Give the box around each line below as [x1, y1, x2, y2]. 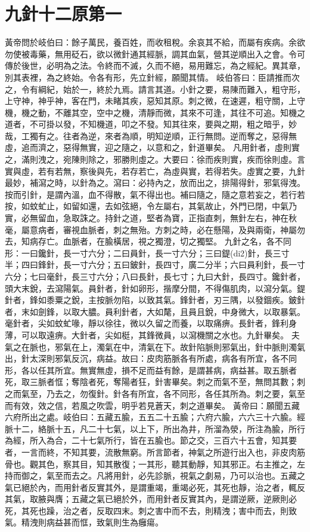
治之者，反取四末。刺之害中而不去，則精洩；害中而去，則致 [63, 504, 297, 516]
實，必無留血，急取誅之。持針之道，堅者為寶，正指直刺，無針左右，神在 [5, 212, 289, 224]
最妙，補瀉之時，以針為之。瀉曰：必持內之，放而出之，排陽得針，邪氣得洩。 [5, 176, 305, 189]
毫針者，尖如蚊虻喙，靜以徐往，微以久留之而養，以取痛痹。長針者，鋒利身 [5, 317, 297, 329]
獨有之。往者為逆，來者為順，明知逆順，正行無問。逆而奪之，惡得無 [29, 129, 297, 142]
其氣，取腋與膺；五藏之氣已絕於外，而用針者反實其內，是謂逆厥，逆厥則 [5, 493, 289, 505]
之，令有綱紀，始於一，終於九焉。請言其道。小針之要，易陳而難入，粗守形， [5, 82, 305, 95]
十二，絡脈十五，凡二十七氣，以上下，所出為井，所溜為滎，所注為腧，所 [13, 422, 297, 435]
